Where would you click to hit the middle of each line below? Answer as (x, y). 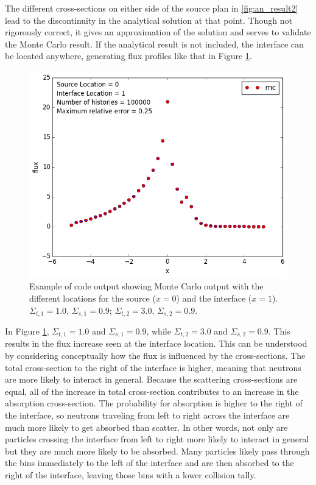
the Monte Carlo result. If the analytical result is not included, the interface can (154, 44)
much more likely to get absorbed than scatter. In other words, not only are (146, 427)
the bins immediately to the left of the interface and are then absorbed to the (149, 463)
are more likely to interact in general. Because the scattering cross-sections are (151, 379)
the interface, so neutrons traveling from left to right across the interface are (147, 415)
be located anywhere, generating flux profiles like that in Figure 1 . (128, 56)
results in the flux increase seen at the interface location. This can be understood (156, 343)
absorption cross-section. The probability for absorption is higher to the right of (154, 403)
